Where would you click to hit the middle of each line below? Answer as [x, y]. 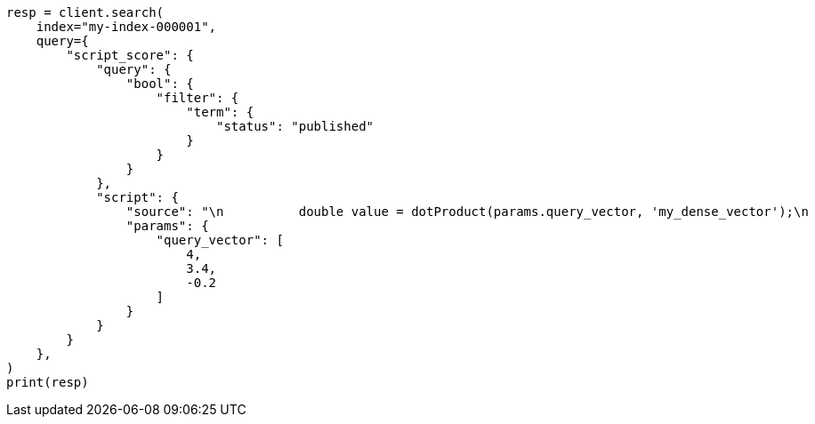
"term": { [220, 112]
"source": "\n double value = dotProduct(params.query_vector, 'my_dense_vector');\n [467, 212]
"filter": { [198, 98]
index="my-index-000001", [126, 27]
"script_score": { [130, 55]
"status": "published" [295, 126]
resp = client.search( [85, 12]
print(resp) [48, 382]
